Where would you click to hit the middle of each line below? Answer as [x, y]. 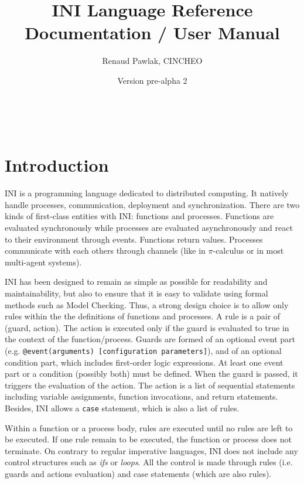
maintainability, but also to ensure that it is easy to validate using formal [136, 293]
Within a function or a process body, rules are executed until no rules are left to [149, 427]
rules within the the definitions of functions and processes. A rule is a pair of [143, 316]
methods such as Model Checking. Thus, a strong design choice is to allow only [147, 304]
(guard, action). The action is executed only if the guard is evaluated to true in [147, 327]
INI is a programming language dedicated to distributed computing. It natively [147, 193]
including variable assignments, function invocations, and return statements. [141, 396]
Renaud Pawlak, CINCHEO [152, 61]
